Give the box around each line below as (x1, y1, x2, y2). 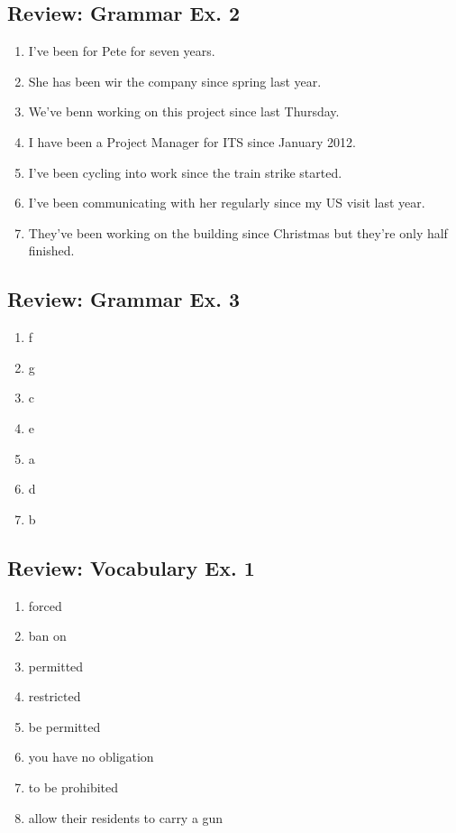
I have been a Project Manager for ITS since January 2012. (28, 132, 356, 151)
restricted (28, 687, 81, 706)
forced (28, 596, 62, 615)
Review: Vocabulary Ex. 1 (7, 553, 255, 581)
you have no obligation (28, 747, 154, 766)
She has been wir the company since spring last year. (28, 71, 322, 90)
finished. (28, 241, 75, 260)
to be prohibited (28, 778, 119, 797)
